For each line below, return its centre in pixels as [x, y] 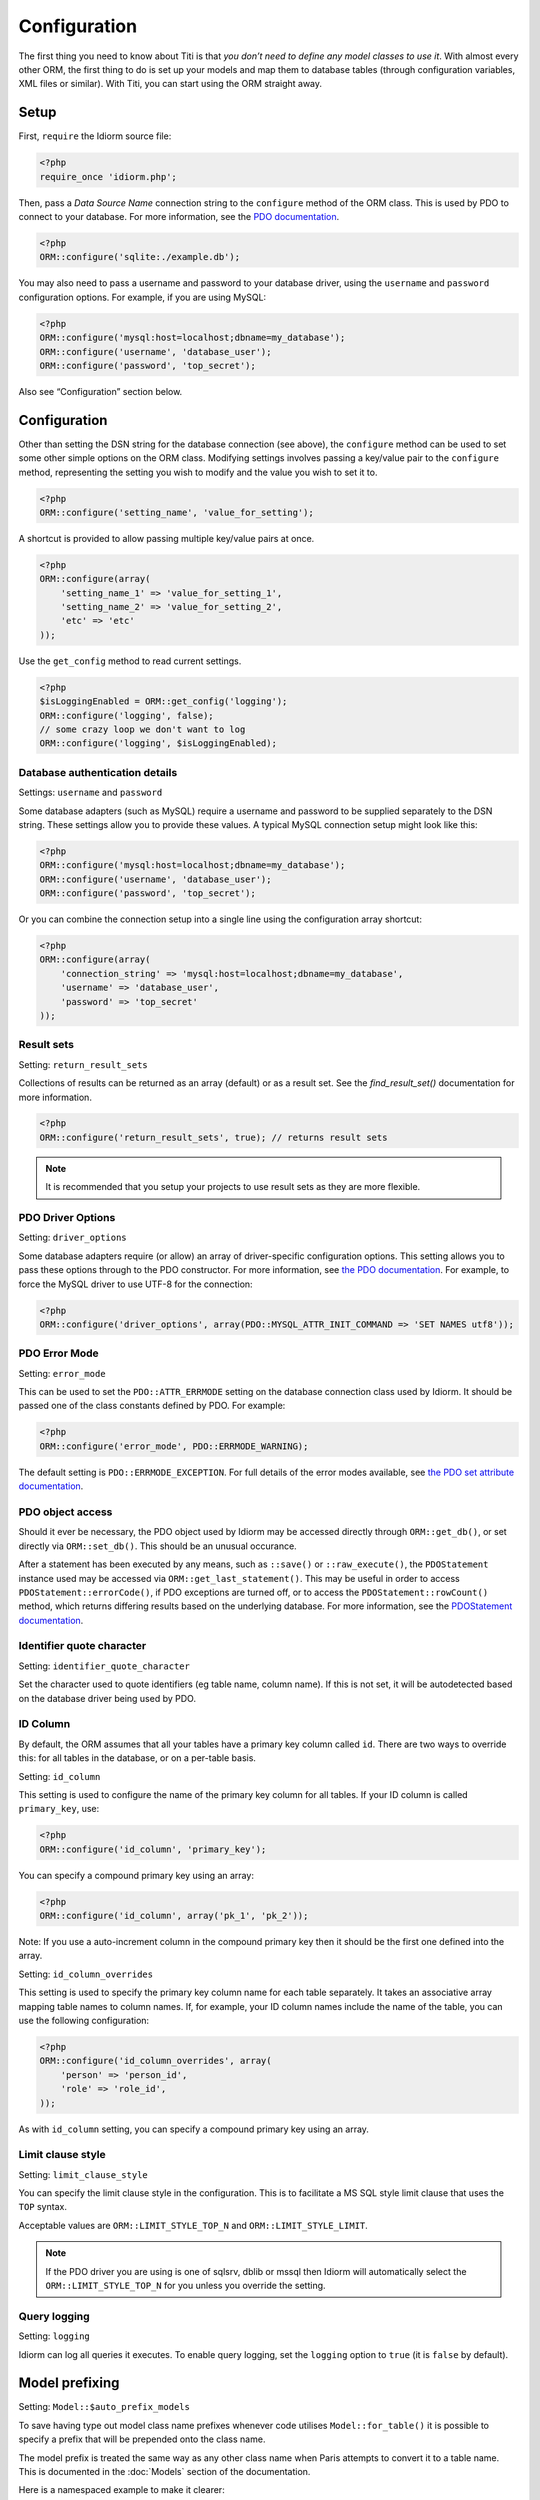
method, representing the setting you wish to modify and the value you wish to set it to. [198, 472]
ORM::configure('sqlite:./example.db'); [139, 257]
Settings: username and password [90, 792]
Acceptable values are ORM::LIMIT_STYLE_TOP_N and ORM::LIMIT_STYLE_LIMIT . [193, 2225]
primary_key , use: [59, 1809]
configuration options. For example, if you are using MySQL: [142, 297]
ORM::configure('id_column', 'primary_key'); [153, 1849]
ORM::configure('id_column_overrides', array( [155, 2061]
